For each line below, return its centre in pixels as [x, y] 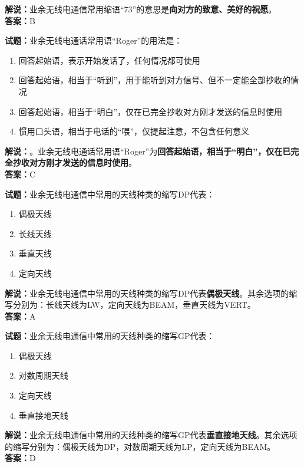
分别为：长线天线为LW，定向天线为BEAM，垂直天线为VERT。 [134, 305]
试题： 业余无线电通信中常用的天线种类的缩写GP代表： [110, 336]
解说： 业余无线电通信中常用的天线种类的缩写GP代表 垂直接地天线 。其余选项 [151, 435]
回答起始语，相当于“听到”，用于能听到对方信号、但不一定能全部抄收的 [155, 80]
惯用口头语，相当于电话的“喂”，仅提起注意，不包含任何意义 [134, 131]
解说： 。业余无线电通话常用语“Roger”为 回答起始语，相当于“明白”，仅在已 [148, 151]
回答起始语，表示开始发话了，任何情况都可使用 [109, 60]
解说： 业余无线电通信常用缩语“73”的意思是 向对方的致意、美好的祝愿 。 [141, 9]
